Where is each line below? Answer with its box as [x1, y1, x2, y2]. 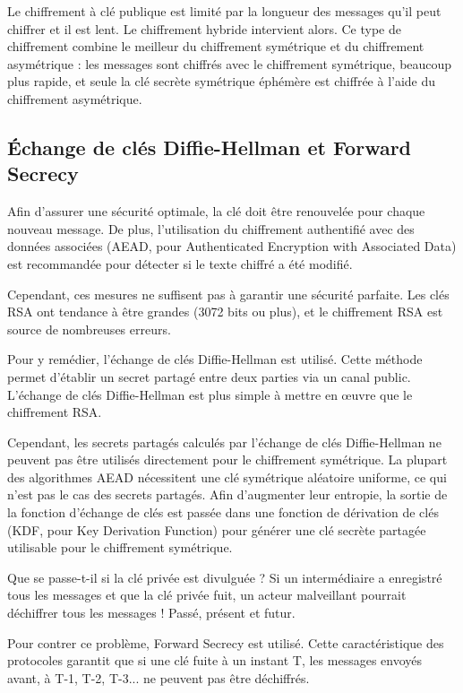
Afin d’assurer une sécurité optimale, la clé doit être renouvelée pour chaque [7, 202, 425, 221]
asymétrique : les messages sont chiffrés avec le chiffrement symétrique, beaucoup [7, 54, 452, 73]
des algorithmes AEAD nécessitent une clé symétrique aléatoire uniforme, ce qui [7, 467, 447, 486]
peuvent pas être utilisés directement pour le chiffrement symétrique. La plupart [7, 450, 448, 469]
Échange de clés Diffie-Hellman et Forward [7, 133, 412, 160]
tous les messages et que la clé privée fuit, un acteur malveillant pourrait [7, 585, 407, 604]
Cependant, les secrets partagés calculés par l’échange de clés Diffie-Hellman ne [7, 432, 442, 451]
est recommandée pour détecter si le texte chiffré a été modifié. [7, 254, 353, 273]
